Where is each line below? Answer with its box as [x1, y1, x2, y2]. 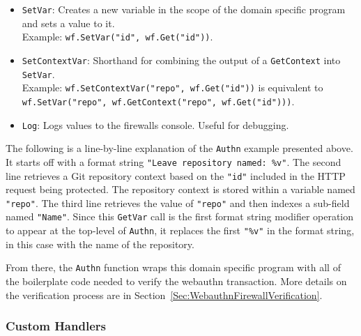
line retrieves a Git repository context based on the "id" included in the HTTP [6, 168, 346, 183]
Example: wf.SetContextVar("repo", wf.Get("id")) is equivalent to [22, 80, 323, 95]
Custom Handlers [6, 317, 106, 335]
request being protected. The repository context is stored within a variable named [6, 182, 355, 197]
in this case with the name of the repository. [6, 236, 194, 251]
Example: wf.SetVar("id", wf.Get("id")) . [22, 29, 213, 44]
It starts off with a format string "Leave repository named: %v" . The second [6, 154, 341, 169]
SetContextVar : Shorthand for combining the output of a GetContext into [22, 52, 341, 67]
